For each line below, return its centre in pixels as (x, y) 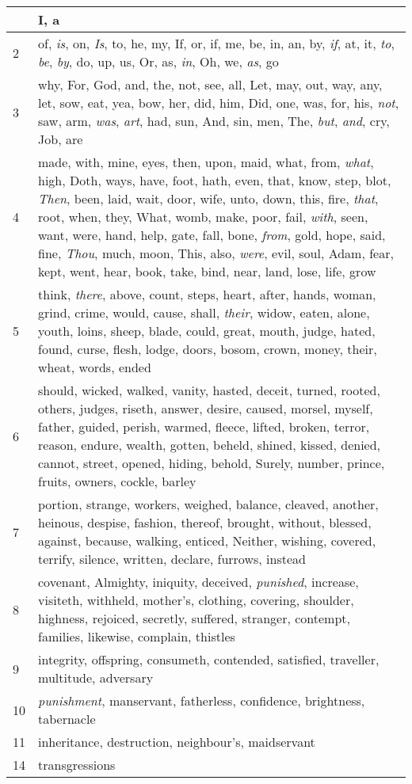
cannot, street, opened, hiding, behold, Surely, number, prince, (212, 463)
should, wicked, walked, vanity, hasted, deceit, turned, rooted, (209, 390)
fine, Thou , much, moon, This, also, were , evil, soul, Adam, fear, (216, 253)
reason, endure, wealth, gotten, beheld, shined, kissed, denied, (210, 445)
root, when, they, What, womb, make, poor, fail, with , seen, (203, 217)
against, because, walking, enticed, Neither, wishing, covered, (207, 540)
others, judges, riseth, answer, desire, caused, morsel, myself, (206, 408)
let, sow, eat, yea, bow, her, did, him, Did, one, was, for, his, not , (219, 103)
